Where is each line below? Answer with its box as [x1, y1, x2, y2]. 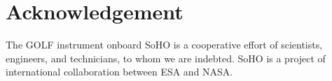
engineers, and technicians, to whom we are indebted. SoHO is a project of [6, 51, 326, 65]
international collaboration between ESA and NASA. [6, 64, 233, 79]
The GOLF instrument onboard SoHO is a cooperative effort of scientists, [6, 37, 323, 52]
